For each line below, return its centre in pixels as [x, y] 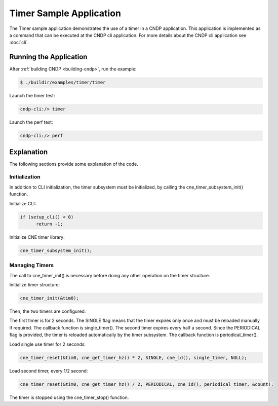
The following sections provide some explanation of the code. [74, 164]
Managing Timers [32, 265]
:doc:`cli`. [19, 43]
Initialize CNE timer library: [37, 237]
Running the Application [48, 57]
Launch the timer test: [32, 96]
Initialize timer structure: [35, 285]
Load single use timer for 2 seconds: [48, 344]
